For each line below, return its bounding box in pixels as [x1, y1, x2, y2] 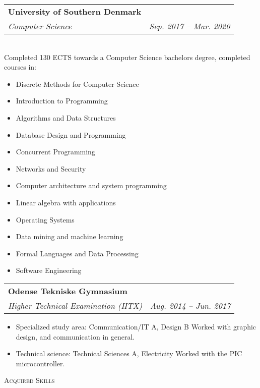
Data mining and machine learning [16, 231, 123, 242]
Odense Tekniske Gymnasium [8, 285, 127, 297]
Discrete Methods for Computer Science [16, 78, 139, 89]
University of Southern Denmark [8, 6, 142, 17]
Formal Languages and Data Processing [16, 248, 139, 258]
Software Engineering [16, 265, 82, 275]
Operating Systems [16, 214, 75, 225]
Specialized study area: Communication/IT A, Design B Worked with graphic [16, 321, 256, 331]
